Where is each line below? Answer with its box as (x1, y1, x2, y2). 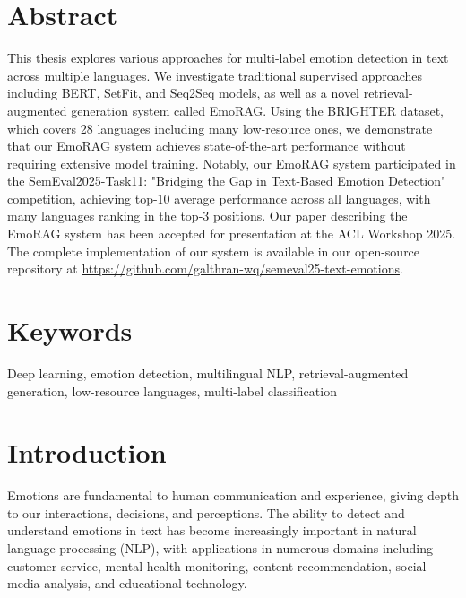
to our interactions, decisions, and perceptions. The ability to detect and (7, 503, 405, 522)
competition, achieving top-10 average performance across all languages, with (7, 188, 431, 207)
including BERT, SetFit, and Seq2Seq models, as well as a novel (7, 83, 360, 102)
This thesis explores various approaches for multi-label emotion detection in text (7, 48, 449, 67)
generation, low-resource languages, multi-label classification (7, 381, 337, 400)
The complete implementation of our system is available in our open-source (7, 241, 420, 260)
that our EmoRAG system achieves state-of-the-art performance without (7, 136, 406, 155)
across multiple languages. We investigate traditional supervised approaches (7, 65, 423, 84)
